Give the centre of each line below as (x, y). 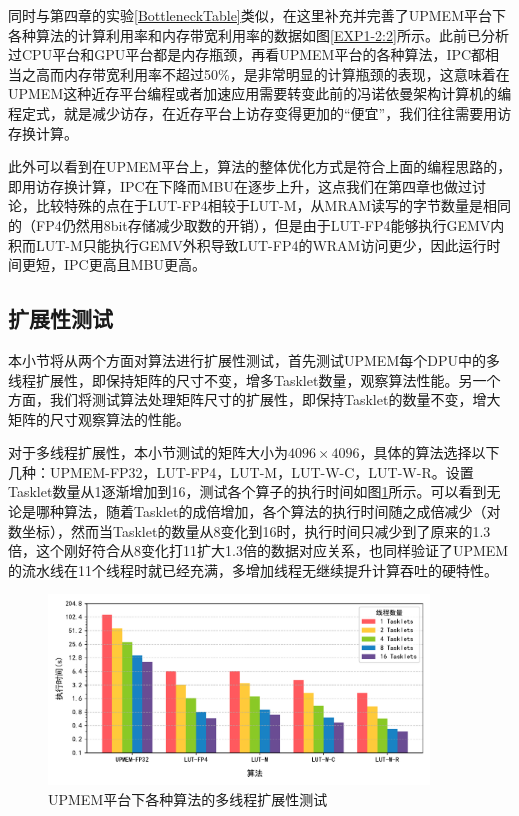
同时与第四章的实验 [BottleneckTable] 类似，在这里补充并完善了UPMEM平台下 (257, 15)
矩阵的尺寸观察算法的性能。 (99, 418)
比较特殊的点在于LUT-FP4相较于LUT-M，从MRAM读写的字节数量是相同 (273, 205)
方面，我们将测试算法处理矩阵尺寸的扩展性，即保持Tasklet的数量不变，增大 (254, 399)
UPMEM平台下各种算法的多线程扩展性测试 (188, 798)
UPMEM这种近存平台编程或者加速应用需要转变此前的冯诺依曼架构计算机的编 (260, 93)
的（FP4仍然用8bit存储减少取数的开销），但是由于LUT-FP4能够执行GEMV (249, 224)
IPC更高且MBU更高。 (134, 264)
